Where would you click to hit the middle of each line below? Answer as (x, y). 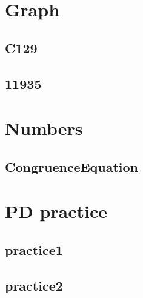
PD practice (56, 211)
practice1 (34, 249)
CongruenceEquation (72, 166)
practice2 (34, 285)
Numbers (44, 128)
